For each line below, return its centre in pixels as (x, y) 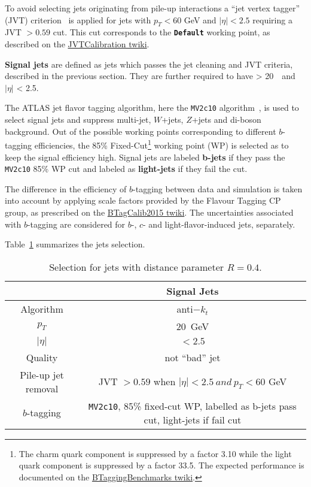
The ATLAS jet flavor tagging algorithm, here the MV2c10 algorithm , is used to (152, 108)
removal (42, 388)
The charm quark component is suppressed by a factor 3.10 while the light (155, 453)
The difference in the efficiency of (66, 188)
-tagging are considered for (76, 224)
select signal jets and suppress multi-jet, (78, 120)
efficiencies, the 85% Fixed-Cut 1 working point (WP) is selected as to (161, 144)
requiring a (272, 19)
